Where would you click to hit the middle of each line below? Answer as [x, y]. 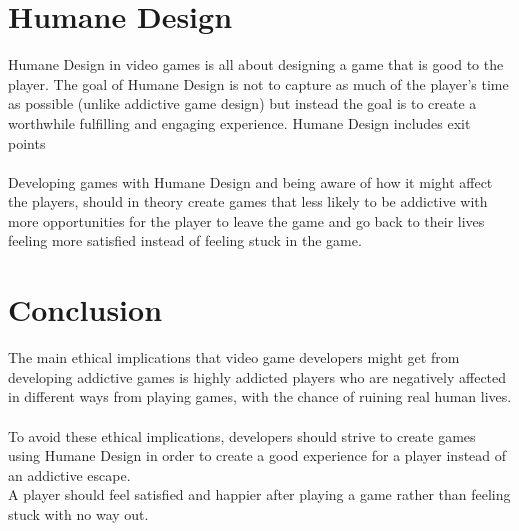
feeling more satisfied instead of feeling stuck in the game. [185, 240]
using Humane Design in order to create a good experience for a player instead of [257, 455]
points [27, 142]
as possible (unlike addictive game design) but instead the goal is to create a [242, 103]
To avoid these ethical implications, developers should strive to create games [242, 435]
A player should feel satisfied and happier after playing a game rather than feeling [259, 494]
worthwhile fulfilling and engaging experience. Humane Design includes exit [239, 122]
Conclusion [85, 309]
